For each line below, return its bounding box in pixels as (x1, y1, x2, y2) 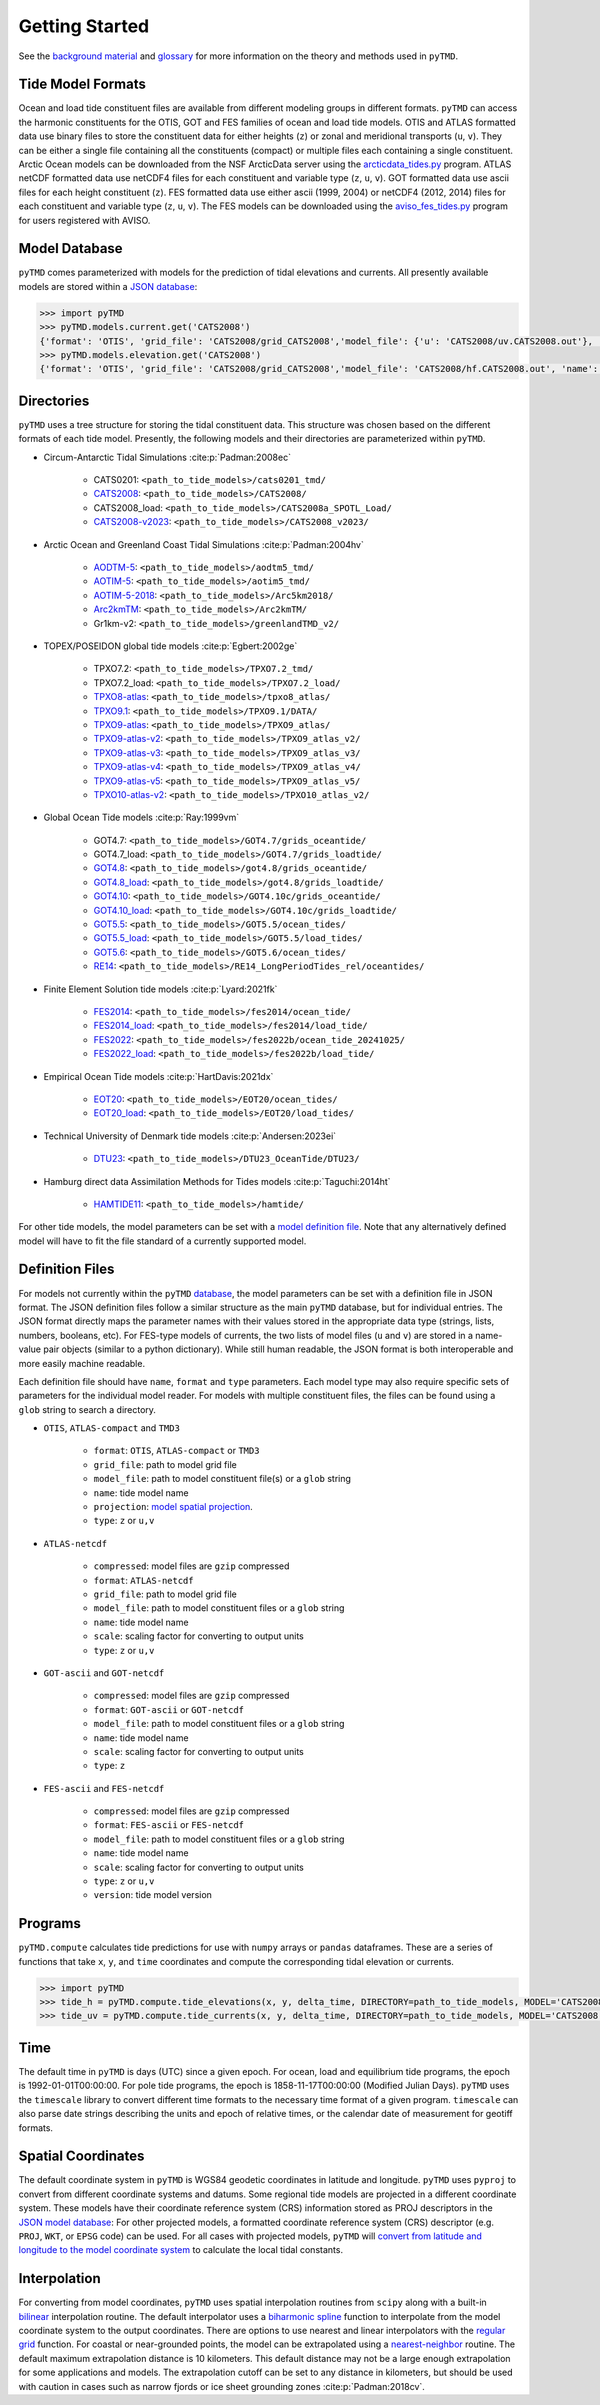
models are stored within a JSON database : (18, 280, 198, 292)
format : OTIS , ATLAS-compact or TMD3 (93, 1445, 260, 1457)
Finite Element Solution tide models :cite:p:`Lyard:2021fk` (43, 983, 278, 995)
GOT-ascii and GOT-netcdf (43, 1666, 165, 1679)
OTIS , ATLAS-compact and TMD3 (43, 1422, 180, 1434)
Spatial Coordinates (18, 2148, 145, 2165)
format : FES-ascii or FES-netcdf (93, 1819, 245, 1831)
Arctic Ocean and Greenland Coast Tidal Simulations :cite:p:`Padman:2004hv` (43, 538, 364, 550)
